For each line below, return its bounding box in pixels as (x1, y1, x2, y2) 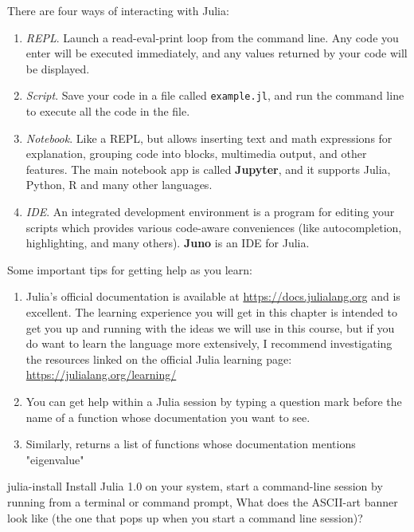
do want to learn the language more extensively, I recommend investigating (25, 335, 393, 352)
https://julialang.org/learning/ (25, 366, 177, 383)
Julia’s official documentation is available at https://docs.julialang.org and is (25, 288, 400, 305)
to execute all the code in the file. (25, 103, 190, 120)
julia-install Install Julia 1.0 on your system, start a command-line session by (7, 478, 383, 495)
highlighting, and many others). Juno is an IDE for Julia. (25, 234, 310, 251)
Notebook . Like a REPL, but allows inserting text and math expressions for (25, 129, 393, 146)
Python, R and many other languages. (25, 176, 213, 193)
